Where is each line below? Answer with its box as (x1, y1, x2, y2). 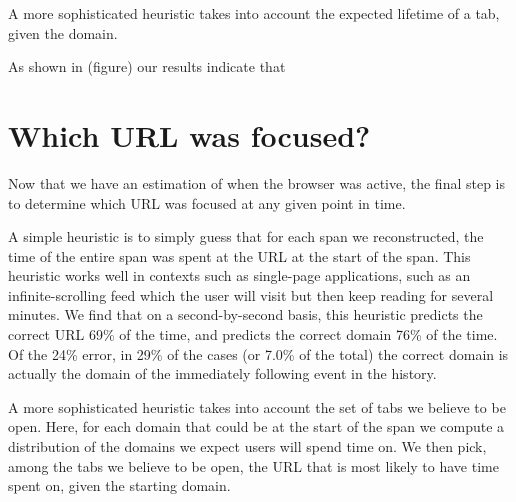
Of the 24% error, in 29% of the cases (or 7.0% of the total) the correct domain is (8, 343, 509, 364)
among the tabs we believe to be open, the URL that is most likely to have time (8, 455, 499, 476)
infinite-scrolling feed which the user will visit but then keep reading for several (8, 284, 494, 305)
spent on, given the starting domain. (8, 475, 231, 496)
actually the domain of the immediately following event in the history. (8, 363, 437, 384)
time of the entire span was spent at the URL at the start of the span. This (8, 245, 471, 266)
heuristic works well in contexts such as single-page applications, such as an (8, 265, 471, 286)
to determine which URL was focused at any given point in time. (8, 192, 406, 213)
